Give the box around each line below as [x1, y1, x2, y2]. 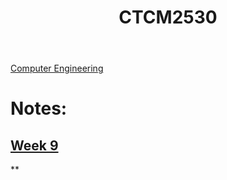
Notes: [10, 97, 68, 120]
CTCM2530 [118, 6, 218, 29]
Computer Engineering [10, 62, 104, 75]
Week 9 [10, 137, 59, 154]
